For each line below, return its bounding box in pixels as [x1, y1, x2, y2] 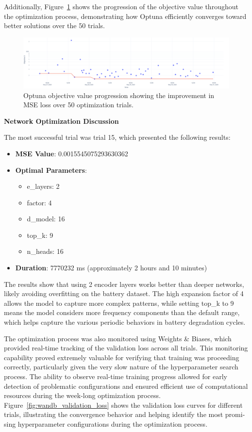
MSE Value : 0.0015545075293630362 [15, 148, 128, 158]
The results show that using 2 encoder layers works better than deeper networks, [4, 279, 244, 289]
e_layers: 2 [27, 181, 60, 191]
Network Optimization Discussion [4, 116, 119, 126]
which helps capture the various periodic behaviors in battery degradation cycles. [4, 317, 246, 327]
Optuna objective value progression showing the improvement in [23, 90, 215, 100]
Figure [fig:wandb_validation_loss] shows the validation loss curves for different [4, 399, 243, 410]
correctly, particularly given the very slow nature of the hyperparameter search [4, 362, 238, 372]
